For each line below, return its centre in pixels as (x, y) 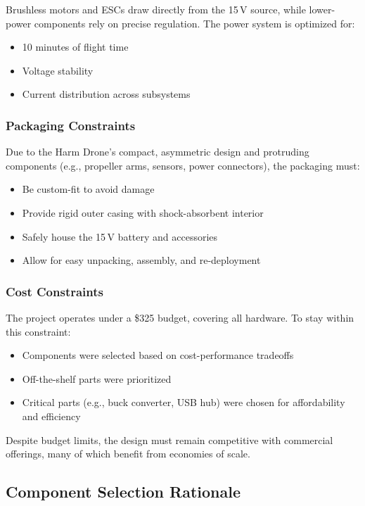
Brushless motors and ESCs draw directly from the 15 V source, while (156, 9)
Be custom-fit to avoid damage (88, 189)
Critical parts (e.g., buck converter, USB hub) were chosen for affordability (184, 402)
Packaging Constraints (71, 125)
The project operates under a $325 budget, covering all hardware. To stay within (180, 317)
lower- (322, 9)
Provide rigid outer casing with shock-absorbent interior (143, 212)
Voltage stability (58, 70)
